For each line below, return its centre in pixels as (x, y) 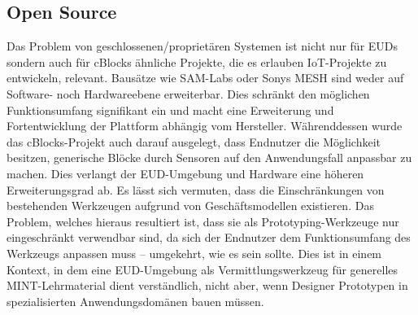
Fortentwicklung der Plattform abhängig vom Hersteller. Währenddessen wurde (205, 126)
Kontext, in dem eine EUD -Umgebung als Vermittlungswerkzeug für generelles (202, 269)
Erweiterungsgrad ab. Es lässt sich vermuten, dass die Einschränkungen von (196, 189)
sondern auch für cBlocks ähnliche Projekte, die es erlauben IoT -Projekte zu (197, 61)
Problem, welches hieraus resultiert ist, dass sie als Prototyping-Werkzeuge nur (203, 221)
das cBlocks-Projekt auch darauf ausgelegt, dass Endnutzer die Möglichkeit (194, 141)
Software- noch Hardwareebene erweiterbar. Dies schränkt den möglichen (188, 93)
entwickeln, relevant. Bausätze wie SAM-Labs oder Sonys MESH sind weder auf (205, 78)
